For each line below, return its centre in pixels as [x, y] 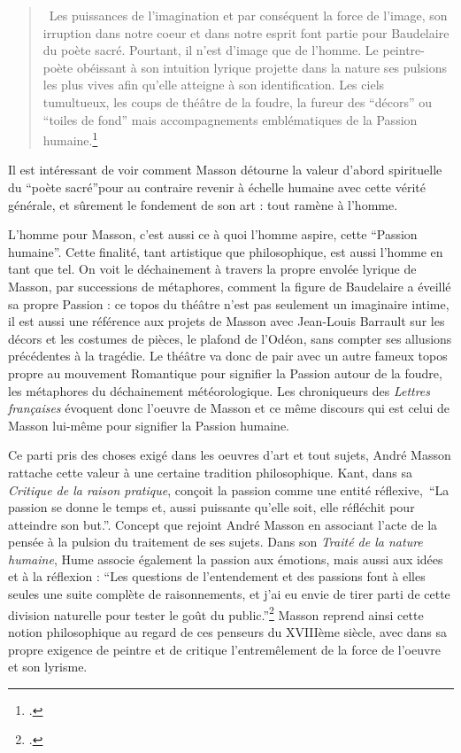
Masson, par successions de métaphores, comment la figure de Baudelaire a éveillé [230, 286]
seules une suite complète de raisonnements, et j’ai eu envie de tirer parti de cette [229, 594]
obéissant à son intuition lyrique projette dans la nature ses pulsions [261, 67]
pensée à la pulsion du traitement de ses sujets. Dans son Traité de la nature [215, 542]
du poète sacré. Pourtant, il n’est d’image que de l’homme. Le [211, 50]
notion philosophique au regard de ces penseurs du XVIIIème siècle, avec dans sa [228, 631]
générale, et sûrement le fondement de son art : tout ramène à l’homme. [203, 204]
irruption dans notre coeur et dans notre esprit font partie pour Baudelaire [246, 32]
